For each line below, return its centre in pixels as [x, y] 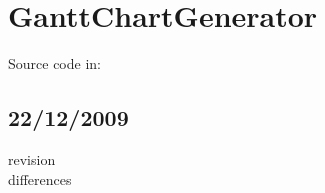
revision [32, 158]
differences [40, 178]
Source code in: [54, 63]
